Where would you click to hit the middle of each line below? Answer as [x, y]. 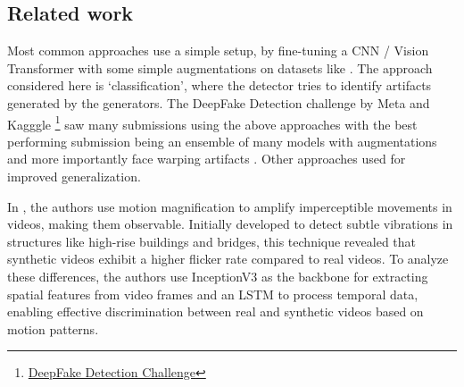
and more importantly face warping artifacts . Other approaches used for [207, 159]
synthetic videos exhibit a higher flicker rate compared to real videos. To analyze [228, 259]
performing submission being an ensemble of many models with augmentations [222, 141]
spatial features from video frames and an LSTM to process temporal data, [213, 294]
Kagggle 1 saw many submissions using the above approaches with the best [212, 122]
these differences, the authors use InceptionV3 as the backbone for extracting [218, 276]
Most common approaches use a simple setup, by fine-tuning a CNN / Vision [218, 50]
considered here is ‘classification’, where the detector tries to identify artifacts [220, 85]
